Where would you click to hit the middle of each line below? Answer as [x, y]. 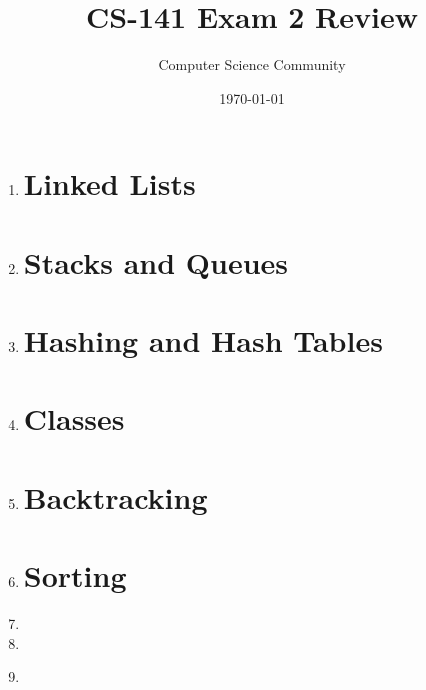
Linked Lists [109, 183]
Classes [74, 418]
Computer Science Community [252, 64]
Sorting [75, 575]
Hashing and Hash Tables [203, 340]
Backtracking [115, 496]
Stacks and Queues [156, 261]
